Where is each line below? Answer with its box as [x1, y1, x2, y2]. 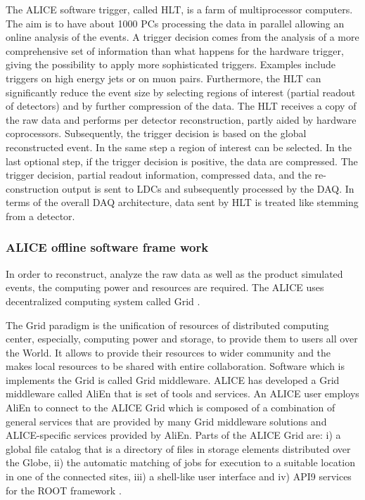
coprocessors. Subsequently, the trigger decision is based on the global [6, 126, 307, 141]
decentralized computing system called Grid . [6, 293, 200, 308]
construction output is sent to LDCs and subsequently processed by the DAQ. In [6, 181, 354, 195]
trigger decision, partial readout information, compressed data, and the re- [6, 167, 326, 182]
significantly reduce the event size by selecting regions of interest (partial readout [6, 84, 356, 99]
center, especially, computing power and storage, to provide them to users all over [6, 331, 358, 346]
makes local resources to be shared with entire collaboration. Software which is [6, 359, 345, 373]
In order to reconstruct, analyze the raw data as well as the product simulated [6, 266, 343, 281]
